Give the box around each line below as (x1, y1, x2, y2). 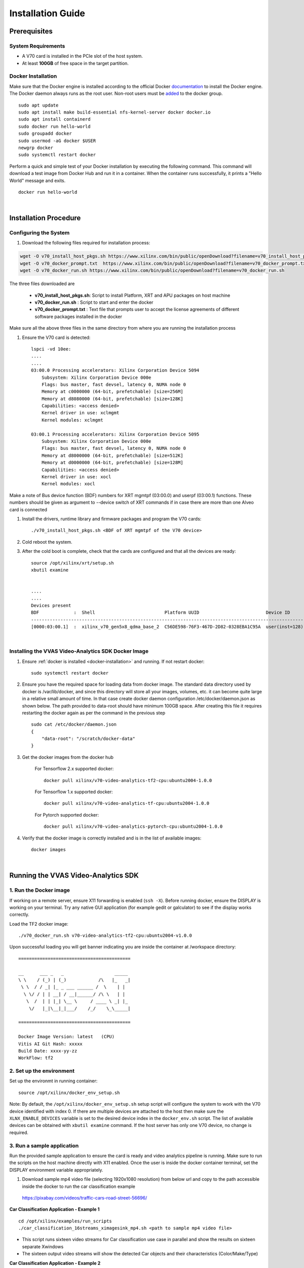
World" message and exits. (9, 178, 66, 184)
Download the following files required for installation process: (22, 240, 150, 246)
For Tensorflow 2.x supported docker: (34, 766, 114, 772)
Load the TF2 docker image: (9, 921, 68, 927)
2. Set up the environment (9, 1068, 74, 1075)
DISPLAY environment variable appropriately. (9, 1167, 103, 1173)
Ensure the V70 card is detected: (22, 334, 91, 340)
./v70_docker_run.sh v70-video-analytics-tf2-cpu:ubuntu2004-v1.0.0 (18, 933, 192, 938)
